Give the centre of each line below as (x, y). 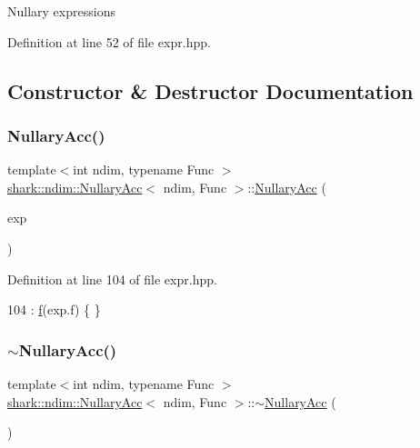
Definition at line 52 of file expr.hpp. (109, 41)
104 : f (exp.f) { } (54, 309)
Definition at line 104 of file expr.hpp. (112, 279)
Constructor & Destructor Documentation (210, 90)
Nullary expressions (61, 11)
